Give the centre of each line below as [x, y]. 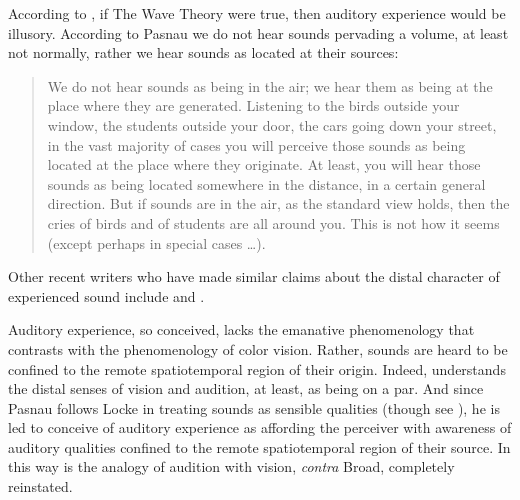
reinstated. [40, 486]
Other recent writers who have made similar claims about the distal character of [254, 276]
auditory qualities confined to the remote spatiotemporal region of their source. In [259, 446]
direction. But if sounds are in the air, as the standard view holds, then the [278, 203]
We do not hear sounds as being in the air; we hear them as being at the [270, 85]
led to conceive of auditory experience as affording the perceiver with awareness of [260, 427]
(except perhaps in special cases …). [156, 242]
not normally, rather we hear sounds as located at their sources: [203, 52]
